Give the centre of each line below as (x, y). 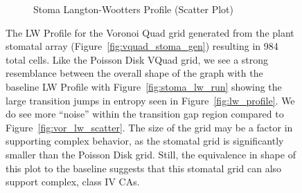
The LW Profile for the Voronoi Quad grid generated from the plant (150, 32)
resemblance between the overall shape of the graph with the (134, 73)
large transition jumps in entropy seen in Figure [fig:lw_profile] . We (150, 100)
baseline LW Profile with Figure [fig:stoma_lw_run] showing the (144, 86)
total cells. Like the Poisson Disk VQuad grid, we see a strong (137, 59)
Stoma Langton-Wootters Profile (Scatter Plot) (133, 9)
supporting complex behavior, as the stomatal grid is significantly (145, 141)
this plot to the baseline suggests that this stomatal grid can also (144, 168)
